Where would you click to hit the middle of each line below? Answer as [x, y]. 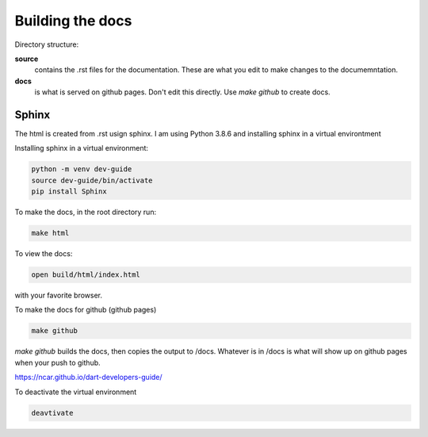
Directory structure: [47, 44]
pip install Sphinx [69, 192]
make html [50, 233]
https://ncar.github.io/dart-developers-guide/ [88, 378]
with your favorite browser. [59, 295]
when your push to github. [57, 362]
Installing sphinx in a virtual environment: [82, 148]
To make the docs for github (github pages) [86, 310]
